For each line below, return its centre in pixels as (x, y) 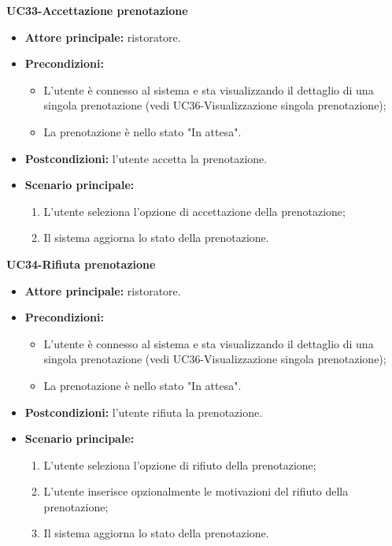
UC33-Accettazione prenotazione (97, 10)
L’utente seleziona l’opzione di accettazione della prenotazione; (194, 211)
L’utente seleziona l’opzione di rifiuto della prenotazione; (180, 464)
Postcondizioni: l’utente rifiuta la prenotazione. (144, 412)
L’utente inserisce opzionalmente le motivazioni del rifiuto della (196, 491)
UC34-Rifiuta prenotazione (81, 264)
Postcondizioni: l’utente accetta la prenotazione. (146, 158)
